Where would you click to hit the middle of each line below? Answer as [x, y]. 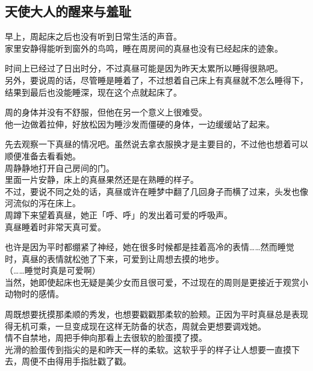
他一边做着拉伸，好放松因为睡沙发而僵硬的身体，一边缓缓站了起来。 [140, 124]
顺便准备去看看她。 [43, 155]
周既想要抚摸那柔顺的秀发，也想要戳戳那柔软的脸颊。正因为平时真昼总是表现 [156, 314]
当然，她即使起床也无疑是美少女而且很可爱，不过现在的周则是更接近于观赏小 [156, 282]
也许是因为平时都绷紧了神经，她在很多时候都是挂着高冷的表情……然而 [141, 247]
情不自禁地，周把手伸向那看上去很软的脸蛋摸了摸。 [106, 338]
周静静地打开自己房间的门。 [60, 167]
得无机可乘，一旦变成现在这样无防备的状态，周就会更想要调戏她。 [135, 326]
